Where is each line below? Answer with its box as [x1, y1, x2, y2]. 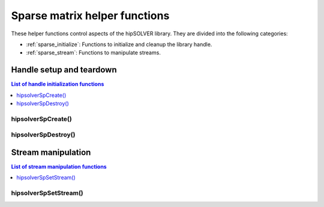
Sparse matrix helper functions [11, 9, 170, 22]
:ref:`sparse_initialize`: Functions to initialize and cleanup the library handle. [26, 41, 212, 48]
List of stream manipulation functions [11, 163, 107, 171]
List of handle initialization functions [11, 81, 104, 88]
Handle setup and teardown [11, 65, 117, 75]
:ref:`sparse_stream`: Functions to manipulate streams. [26, 49, 161, 56]
